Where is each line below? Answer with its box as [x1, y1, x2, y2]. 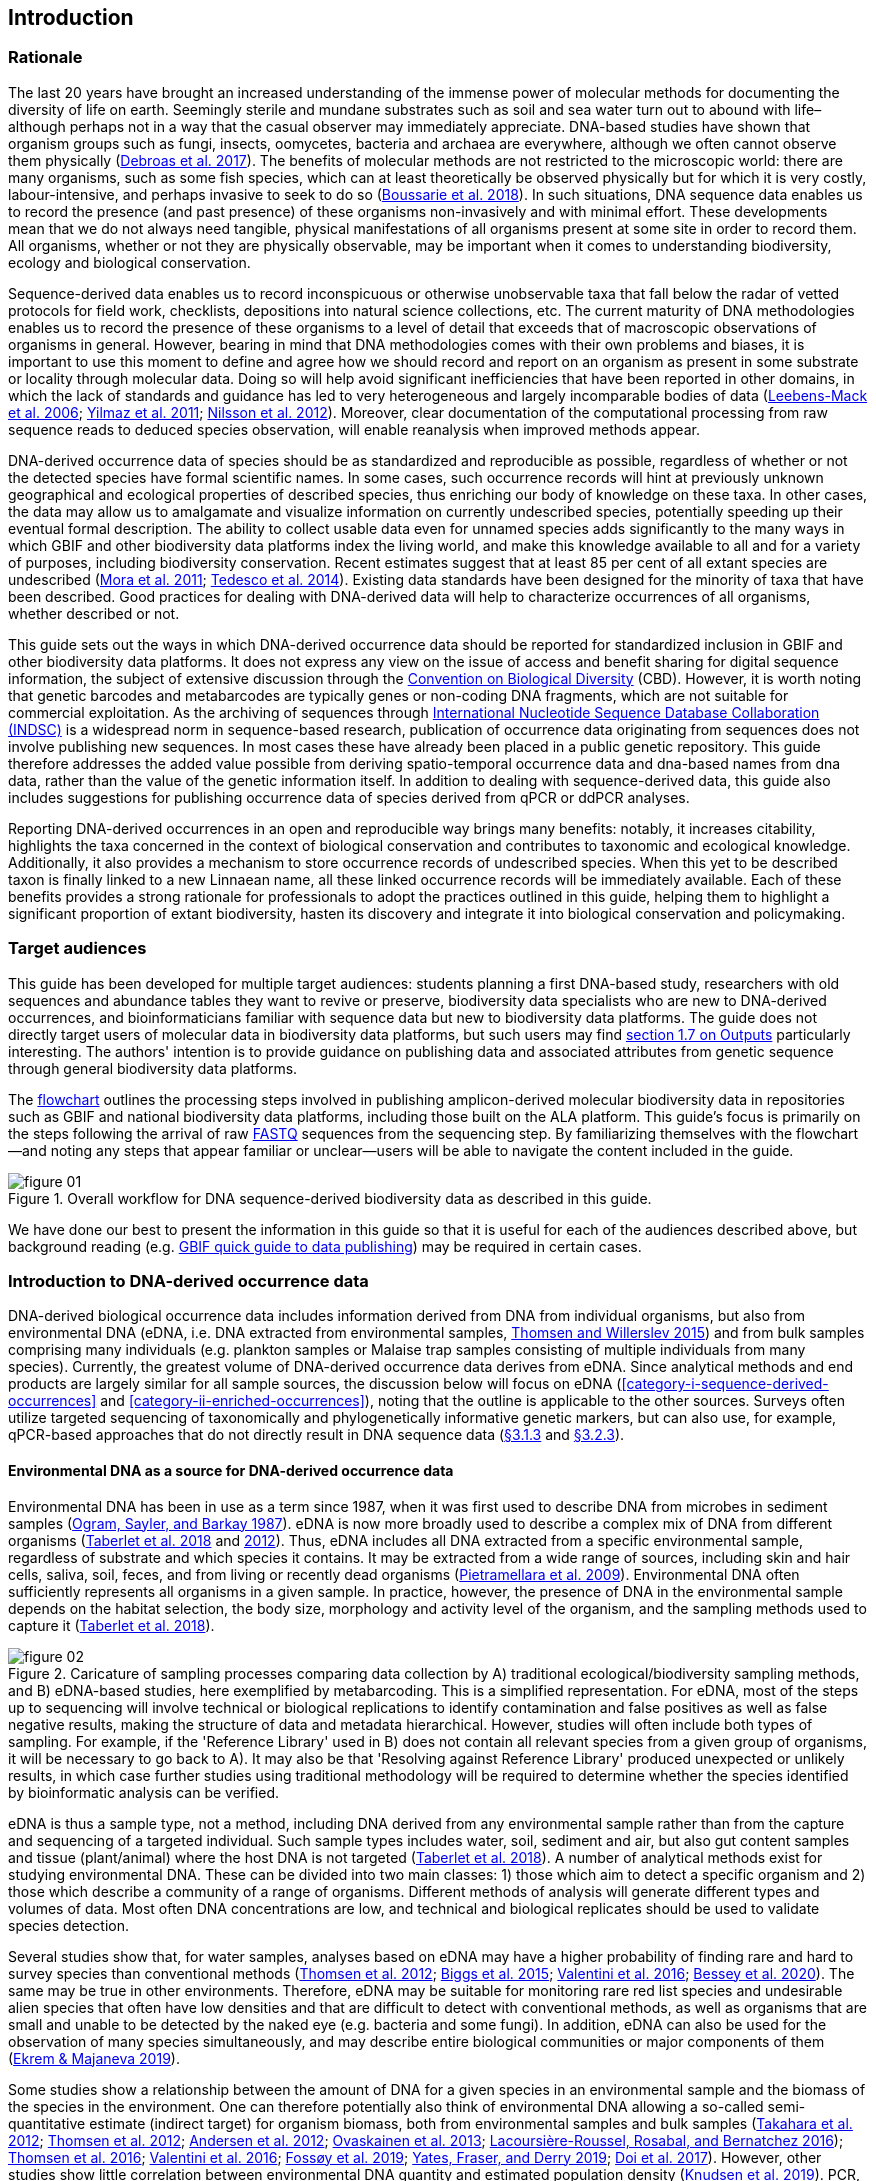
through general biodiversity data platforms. [8, 1059, 298, 1077]
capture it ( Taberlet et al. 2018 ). [8, 1616, 215, 1634]
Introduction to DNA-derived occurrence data [8, 1270, 369, 1291]
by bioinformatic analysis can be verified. [8, 1783, 280, 1801]
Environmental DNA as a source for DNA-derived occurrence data [8, 1461, 454, 1479]
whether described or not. [8, 604, 180, 622]
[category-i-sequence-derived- [621, 1375, 829, 1393]
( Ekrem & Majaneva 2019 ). [8, 2049, 180, 2067]
